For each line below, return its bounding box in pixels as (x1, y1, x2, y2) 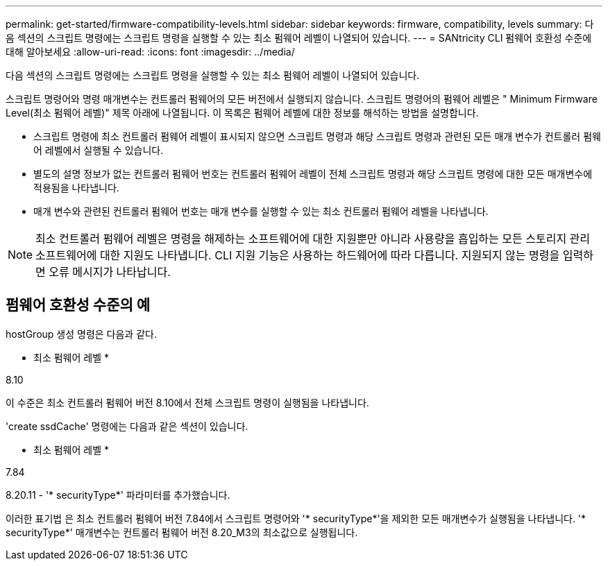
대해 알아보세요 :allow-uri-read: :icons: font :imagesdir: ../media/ (6, 46, 295, 58)
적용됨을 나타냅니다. (33, 182, 119, 194)
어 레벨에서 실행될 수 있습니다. (33, 144, 164, 156)
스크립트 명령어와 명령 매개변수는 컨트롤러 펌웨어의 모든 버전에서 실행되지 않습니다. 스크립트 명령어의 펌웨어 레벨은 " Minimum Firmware (6, 93, 598, 105)
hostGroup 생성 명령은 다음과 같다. (6, 327, 157, 340)
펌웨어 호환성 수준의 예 (6, 296, 151, 314)
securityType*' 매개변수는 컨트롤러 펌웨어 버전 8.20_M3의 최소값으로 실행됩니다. (6, 526, 358, 538)
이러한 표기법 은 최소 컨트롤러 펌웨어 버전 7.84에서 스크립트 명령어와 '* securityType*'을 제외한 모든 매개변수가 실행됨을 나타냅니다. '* (6, 512, 586, 524)
